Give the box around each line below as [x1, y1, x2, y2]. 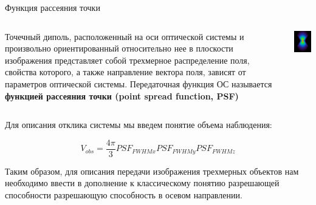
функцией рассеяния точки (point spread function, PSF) [5, 89, 239, 102]
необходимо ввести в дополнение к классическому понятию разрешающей [5, 176, 280, 189]
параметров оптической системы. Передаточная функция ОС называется [5, 77, 272, 90]
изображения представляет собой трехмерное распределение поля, [5, 53, 250, 66]
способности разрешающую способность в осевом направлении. [5, 189, 242, 201]
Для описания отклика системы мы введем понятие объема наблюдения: [5, 118, 272, 131]
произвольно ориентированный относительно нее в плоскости [5, 42, 233, 55]
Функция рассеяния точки [5, 1, 100, 13]
